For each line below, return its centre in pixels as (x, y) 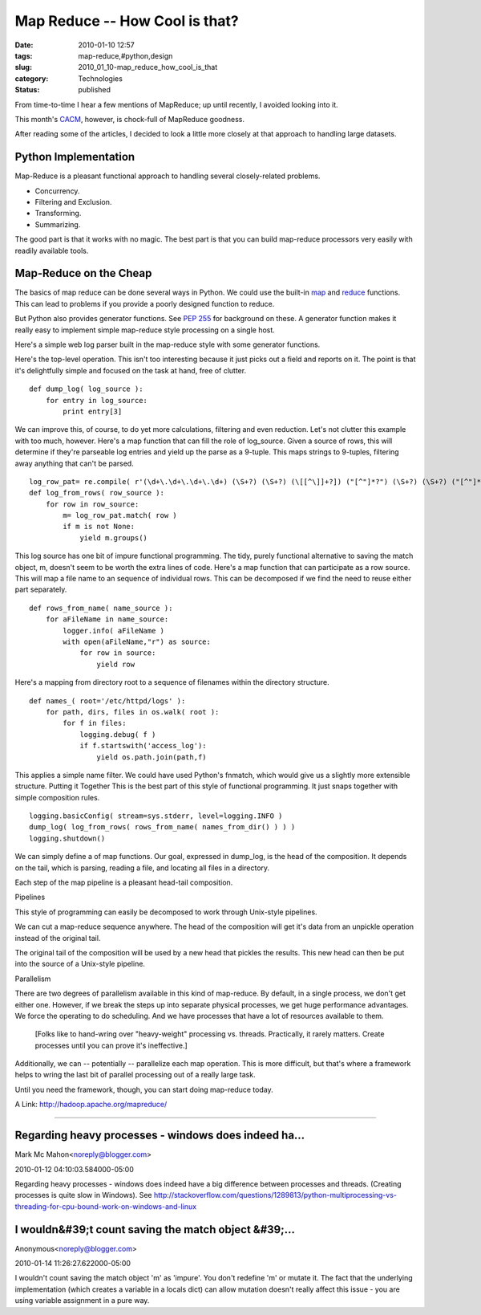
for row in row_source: (92, 504)
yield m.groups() (114, 537)
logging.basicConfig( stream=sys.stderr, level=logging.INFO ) (156, 816)
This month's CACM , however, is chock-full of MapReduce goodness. (129, 119)
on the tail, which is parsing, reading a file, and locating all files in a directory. (142, 868)
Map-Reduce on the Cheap (83, 273)
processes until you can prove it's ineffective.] (111, 1045)
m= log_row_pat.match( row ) (120, 515)
